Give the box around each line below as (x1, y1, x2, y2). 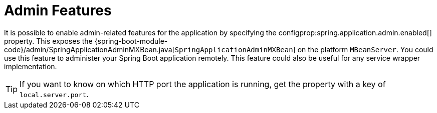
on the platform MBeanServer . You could (297, 45, 433, 54)
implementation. (4, 62, 57, 71)
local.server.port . (20, 89, 89, 99)
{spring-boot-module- (94, 36, 168, 45)
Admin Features (4, 2, 112, 19)
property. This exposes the (4, 36, 93, 45)
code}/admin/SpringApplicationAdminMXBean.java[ (4, 45, 175, 54)
